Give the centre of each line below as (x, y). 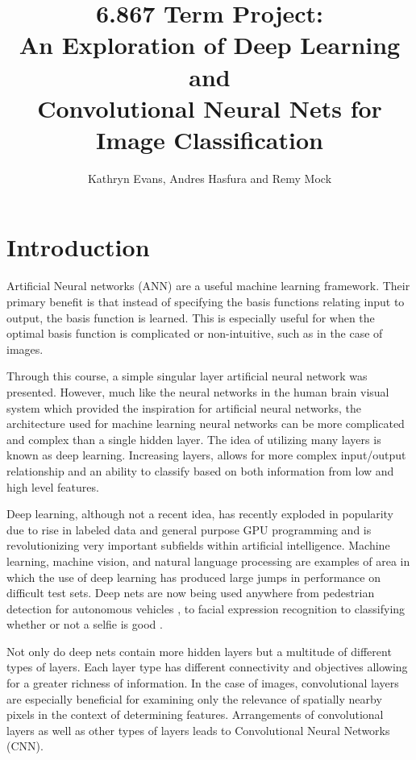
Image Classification (210, 139)
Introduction (78, 247)
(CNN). (25, 746)
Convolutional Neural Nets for (210, 108)
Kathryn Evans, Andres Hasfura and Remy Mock (210, 178)
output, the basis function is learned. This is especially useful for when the (191, 317)
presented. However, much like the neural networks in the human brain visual (198, 391)
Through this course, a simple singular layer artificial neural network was (187, 376)
